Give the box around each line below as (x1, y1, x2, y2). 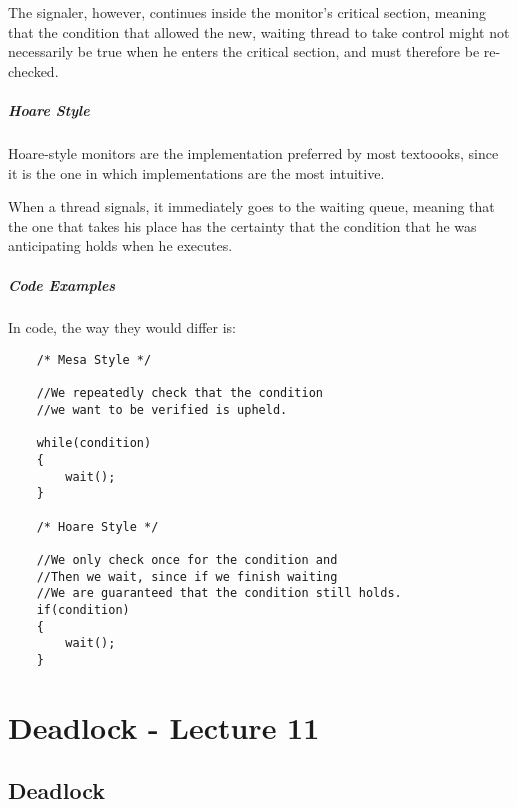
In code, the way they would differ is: (8, 317, 236, 338)
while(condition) (36, 436, 152, 451)
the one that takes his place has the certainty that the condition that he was (8, 215, 477, 236)
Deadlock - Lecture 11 (8, 706, 320, 747)
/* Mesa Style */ (36, 353, 152, 368)
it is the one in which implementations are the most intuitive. (8, 162, 385, 183)
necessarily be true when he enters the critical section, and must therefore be (8, 41, 480, 62)
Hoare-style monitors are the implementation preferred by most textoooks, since (8, 142, 499, 163)
